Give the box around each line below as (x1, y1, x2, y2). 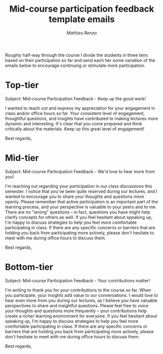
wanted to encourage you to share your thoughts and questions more (5, 194, 145, 199)
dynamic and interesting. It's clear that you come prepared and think (5, 120, 143, 126)
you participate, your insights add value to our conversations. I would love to (5, 292, 158, 298)
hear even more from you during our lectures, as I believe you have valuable (5, 297, 158, 303)
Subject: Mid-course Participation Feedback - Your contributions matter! (5, 277, 150, 283)
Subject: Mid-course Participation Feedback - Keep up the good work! (5, 96, 146, 101)
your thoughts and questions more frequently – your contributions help (5, 308, 147, 314)
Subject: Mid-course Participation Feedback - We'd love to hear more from (5, 168, 155, 174)
